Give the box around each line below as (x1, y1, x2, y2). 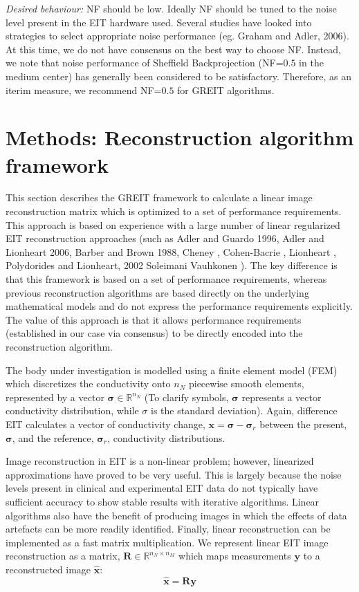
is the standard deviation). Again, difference (151, 403, 338, 418)
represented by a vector (6, 389, 104, 404)
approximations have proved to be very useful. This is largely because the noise (6, 467, 342, 481)
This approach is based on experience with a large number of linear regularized (6, 217, 340, 232)
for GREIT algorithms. (177, 82, 275, 97)
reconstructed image (6, 562, 91, 576)
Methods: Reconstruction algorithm (6, 123, 354, 151)
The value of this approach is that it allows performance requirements (6, 312, 302, 326)
